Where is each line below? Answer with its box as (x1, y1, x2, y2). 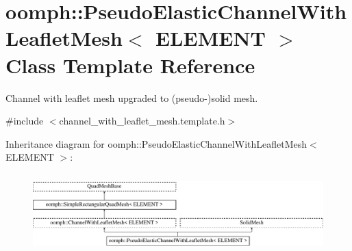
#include (5, 114, 44, 128)
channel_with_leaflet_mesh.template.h (59, 114, 225, 128)
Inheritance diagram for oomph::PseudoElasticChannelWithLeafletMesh (5, 136, 307, 150)
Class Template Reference (5, 51, 255, 79)
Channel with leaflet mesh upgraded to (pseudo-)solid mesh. (5, 90, 258, 105)
